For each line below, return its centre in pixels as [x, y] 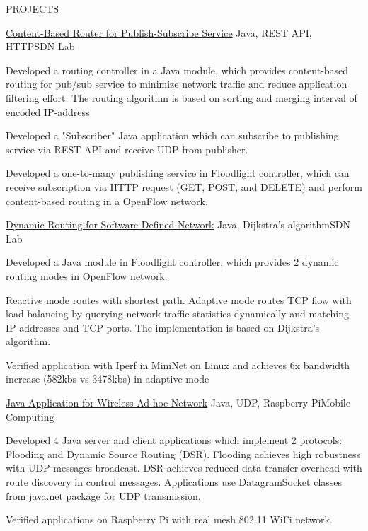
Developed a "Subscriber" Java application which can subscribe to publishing [172, 135]
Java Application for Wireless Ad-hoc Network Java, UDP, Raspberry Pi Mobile [178, 403]
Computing [30, 416]
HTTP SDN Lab [40, 46]
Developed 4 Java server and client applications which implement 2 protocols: [174, 440]
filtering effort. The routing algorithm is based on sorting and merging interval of [182, 97]
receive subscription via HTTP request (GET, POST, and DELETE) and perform [184, 186]
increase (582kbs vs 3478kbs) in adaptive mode [108, 379]
